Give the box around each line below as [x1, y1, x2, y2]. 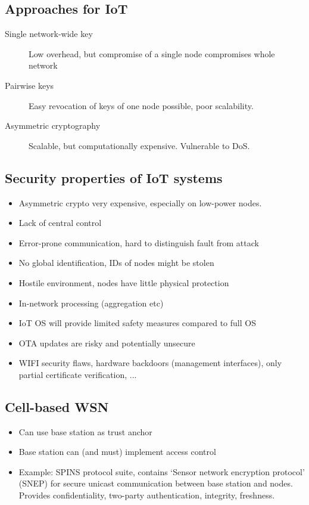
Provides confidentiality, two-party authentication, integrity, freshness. [18, 489, 275, 501]
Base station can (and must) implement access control [18, 445, 216, 458]
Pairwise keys [5, 79, 54, 91]
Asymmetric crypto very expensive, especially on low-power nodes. [18, 196, 262, 209]
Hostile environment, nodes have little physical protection [18, 276, 229, 289]
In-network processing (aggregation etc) [18, 296, 164, 309]
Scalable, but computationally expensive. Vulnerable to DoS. [29, 139, 250, 151]
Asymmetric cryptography [5, 119, 101, 132]
